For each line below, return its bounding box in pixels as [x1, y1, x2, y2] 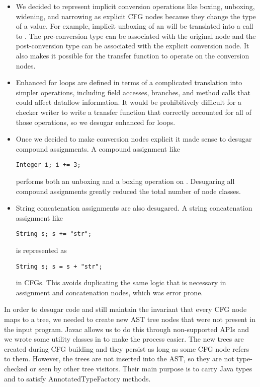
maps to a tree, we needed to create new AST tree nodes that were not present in [4, 314, 256, 325]
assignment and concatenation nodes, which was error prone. [16, 287, 203, 297]
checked [4, 363, 28, 373]
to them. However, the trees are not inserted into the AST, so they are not [4, 353, 234, 364]
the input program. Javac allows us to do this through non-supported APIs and [4, 324, 249, 334]
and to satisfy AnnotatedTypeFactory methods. [4, 373, 151, 383]
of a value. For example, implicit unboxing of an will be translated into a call [16, 21, 253, 31]
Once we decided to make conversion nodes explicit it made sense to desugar [16, 134, 252, 144]
